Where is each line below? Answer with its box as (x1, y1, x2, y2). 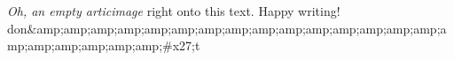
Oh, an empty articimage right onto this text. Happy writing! (7, 2, 340, 19)
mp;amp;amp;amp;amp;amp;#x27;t (7, 36, 200, 55)
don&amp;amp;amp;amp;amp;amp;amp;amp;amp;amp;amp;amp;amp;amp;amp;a (7, 19, 447, 37)
